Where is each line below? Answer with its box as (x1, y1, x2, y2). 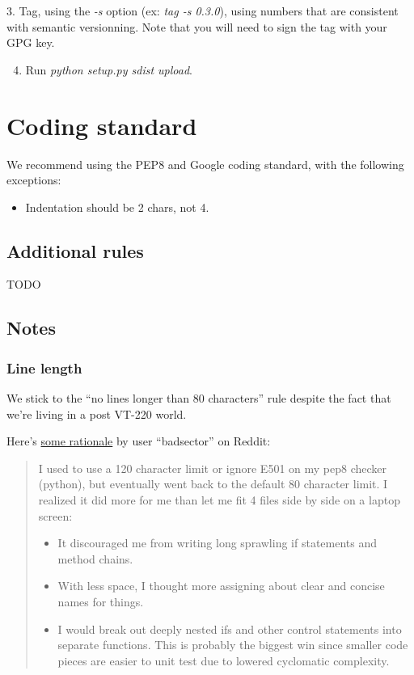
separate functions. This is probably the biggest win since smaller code (57, 636, 408, 653)
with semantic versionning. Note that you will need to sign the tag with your (6, 18, 387, 35)
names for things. (57, 593, 144, 610)
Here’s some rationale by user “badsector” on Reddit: (6, 432, 271, 449)
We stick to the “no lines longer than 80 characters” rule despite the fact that (6, 390, 391, 407)
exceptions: (6, 171, 61, 188)
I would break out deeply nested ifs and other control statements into (57, 620, 402, 637)
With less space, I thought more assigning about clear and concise (57, 577, 385, 594)
